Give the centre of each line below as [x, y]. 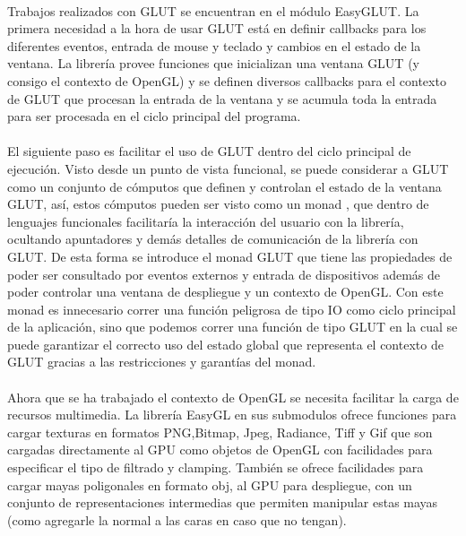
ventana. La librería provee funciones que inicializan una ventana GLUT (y [213, 63]
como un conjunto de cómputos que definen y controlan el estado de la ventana [224, 186]
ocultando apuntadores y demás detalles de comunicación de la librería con [213, 239]
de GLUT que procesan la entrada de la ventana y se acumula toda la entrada [222, 98]
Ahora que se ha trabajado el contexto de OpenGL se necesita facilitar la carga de [233, 397]
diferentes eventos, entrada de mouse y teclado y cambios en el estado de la [214, 45]
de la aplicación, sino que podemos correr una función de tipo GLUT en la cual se [233, 327]
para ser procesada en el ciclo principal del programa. [154, 116]
